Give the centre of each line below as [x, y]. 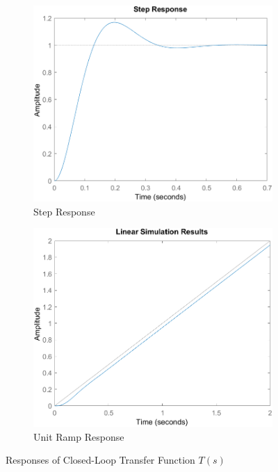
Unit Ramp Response [79, 436]
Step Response [64, 211]
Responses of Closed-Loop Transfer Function [100, 460]
